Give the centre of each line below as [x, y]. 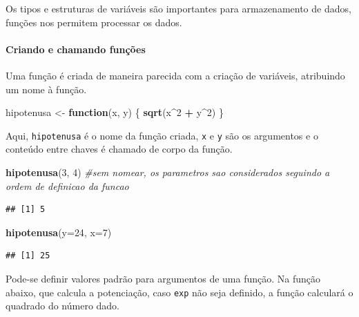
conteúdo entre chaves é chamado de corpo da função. [119, 149]
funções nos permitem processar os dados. [94, 22]
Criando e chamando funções [76, 49]
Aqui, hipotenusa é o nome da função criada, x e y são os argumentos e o [162, 135]
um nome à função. [46, 89]
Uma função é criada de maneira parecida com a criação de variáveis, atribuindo [175, 75]
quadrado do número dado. [63, 306]
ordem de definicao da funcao [67, 185]
